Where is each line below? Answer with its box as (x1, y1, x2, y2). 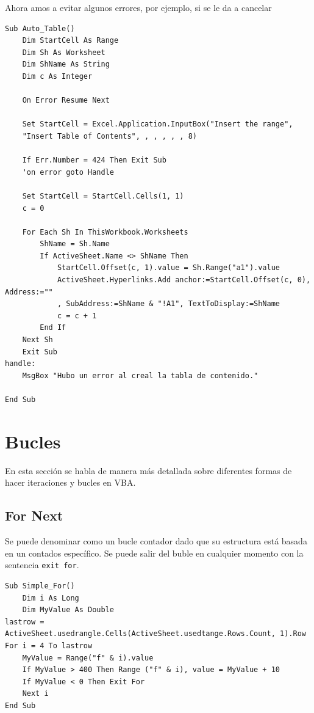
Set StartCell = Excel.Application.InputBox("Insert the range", (22, 120, 293, 129)
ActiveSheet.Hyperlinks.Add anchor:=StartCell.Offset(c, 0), (57, 276, 311, 285)
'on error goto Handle (22, 167, 114, 177)
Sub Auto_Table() (5, 24, 75, 33)
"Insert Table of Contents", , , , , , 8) (22, 131, 197, 141)
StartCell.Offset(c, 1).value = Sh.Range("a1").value (57, 263, 280, 272)
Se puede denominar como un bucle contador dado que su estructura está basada (5, 535, 307, 547)
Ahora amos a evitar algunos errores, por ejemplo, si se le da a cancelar (5, 1, 272, 13)
